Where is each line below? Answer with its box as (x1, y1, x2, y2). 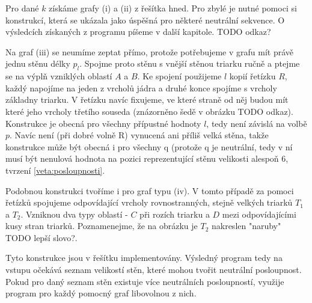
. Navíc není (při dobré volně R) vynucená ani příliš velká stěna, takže (10, 129, 269, 141)
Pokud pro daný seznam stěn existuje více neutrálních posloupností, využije (5, 275, 284, 287)
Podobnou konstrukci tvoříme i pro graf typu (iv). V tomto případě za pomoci (5, 184, 294, 197)
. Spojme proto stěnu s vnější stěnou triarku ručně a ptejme (79, 57, 300, 70)
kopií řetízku (229, 70, 276, 82)
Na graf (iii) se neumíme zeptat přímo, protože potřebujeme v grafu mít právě (5, 45, 294, 58)
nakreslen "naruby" (211, 219, 281, 232)
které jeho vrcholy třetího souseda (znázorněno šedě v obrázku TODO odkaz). (5, 105, 293, 117)
